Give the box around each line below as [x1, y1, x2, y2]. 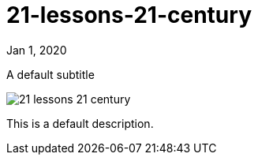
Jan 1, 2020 [6, 43, 67, 57]
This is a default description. [6, 116, 154, 130]
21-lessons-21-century [6, 2, 252, 28]
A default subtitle [6, 67, 95, 81]
